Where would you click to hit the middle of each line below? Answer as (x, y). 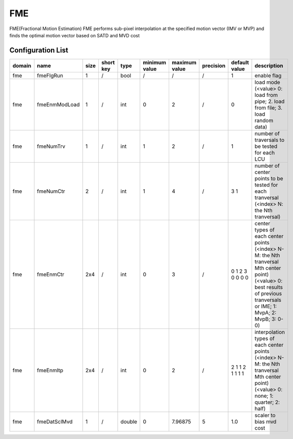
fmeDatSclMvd (55, 422)
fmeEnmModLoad (58, 105)
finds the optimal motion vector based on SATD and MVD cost (75, 35)
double (129, 422)
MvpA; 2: (265, 313)
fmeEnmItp (50, 370)
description (269, 65)
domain (22, 65)
